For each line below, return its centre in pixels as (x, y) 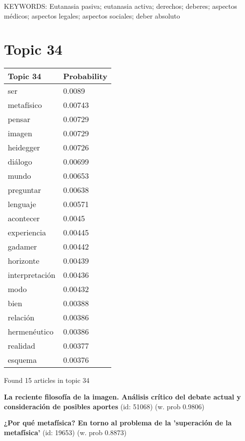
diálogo (20, 162)
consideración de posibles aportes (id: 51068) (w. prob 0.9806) (104, 406)
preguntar (25, 190)
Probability (85, 76)
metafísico (25, 105)
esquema (22, 360)
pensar (19, 119)
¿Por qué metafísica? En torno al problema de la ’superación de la (118, 423)
